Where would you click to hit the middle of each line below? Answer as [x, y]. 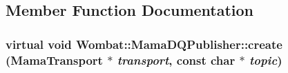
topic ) [266, 60]
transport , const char [176, 60]
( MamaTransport [54, 60]
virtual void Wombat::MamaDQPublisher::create [144, 44]
